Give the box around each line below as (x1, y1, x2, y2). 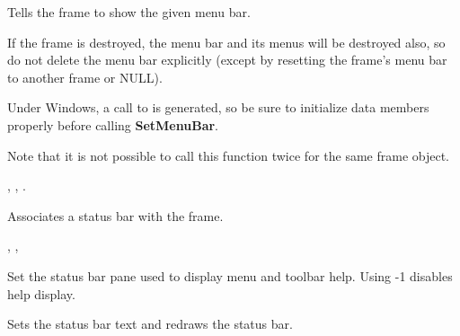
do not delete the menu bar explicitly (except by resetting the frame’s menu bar (7, 50, 447, 69)
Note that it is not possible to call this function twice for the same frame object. (7, 146, 449, 164)
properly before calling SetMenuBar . (7, 115, 218, 134)
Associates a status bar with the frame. (7, 206, 224, 225)
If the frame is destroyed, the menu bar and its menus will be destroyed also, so (7, 32, 446, 51)
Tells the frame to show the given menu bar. (7, 3, 251, 21)
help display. (7, 284, 75, 303)
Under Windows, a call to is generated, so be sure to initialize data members (7, 98, 429, 117)
